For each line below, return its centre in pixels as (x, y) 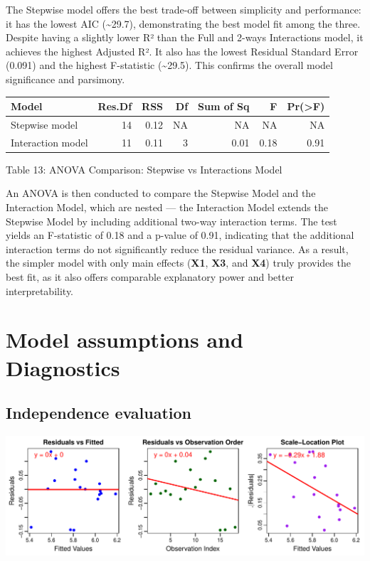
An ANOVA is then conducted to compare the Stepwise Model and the (161, 193)
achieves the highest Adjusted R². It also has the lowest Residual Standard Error (182, 51)
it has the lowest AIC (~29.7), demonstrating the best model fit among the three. (183, 23)
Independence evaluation (99, 413)
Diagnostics (63, 367)
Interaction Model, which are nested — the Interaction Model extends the (167, 207)
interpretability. (40, 290)
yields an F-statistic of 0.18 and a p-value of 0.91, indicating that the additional (180, 235)
